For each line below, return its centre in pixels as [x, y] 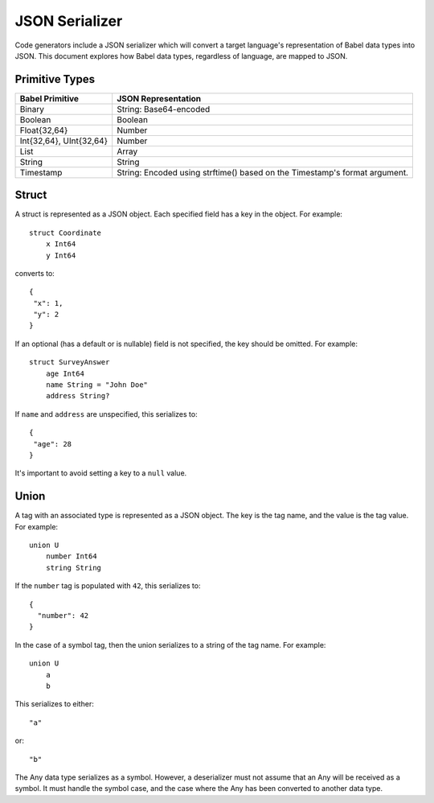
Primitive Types [55, 79]
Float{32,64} [44, 130]
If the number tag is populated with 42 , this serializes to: [108, 586]
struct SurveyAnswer [70, 362]
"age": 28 [53, 444]
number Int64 [71, 556]
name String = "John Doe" [97, 385]
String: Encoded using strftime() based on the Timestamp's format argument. [263, 172]
